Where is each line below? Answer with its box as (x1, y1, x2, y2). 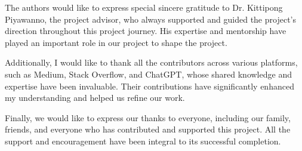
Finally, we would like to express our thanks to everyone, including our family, (5, 111, 291, 124)
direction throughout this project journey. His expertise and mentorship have (5, 24, 286, 37)
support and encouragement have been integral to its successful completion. (5, 134, 281, 147)
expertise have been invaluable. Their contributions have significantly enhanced (5, 79, 294, 92)
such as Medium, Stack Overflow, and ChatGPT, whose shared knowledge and (5, 67, 292, 80)
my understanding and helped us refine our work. (5, 91, 185, 104)
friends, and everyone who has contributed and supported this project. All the (5, 123, 291, 135)
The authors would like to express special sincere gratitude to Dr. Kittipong (5, 1, 283, 13)
